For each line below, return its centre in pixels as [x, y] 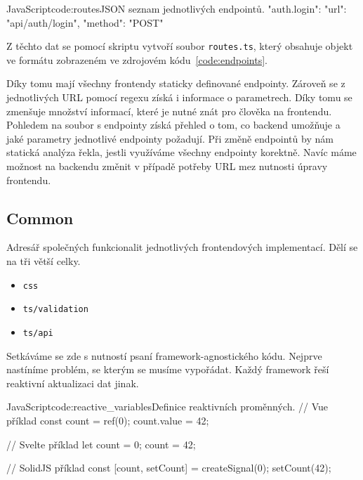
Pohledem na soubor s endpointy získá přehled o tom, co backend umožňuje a [173, 125]
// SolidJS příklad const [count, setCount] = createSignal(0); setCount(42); [169, 468]
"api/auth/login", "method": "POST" [85, 22]
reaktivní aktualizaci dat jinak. [73, 383]
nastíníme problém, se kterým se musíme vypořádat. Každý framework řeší [168, 369]
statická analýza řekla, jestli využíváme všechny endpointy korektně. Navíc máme [181, 152]
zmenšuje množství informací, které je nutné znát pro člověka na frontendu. [169, 111]
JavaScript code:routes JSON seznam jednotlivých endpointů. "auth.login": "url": [177, 8]
